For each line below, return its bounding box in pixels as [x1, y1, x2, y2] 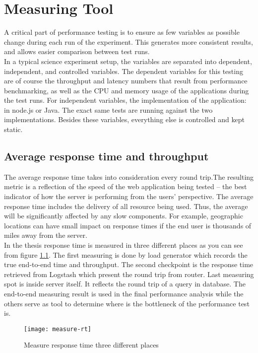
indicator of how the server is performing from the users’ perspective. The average [4, 191, 254, 202]
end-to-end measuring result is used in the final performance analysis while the [4, 288, 244, 298]
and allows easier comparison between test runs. [4, 46, 150, 57]
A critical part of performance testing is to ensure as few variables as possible [4, 27, 240, 37]
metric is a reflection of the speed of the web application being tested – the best [4, 181, 247, 192]
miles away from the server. [4, 230, 87, 240]
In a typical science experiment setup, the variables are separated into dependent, [4, 56, 252, 66]
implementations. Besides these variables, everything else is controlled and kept [4, 114, 245, 125]
